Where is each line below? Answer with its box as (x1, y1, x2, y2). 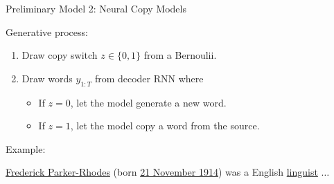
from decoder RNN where (94, 71, 204, 85)
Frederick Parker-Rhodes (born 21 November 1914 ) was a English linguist (6, 165, 318, 179)
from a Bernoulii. (143, 48, 217, 62)
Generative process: (6, 24, 88, 39)
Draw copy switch (21, 48, 98, 62)
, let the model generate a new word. (70, 95, 227, 109)
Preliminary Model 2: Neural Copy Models (6, 1, 186, 15)
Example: (6, 141, 46, 156)
